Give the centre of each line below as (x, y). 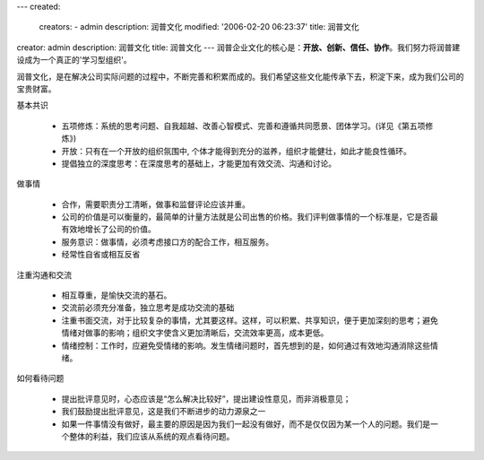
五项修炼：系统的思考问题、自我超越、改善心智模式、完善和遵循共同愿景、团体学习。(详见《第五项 (243, 126)
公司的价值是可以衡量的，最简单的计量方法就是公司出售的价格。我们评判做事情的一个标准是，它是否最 (250, 217)
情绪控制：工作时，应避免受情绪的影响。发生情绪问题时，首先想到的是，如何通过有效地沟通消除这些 (246, 345)
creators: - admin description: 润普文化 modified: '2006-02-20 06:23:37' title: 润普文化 (199, 27)
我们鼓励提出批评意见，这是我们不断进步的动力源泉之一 (164, 412)
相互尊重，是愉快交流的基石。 (117, 295)
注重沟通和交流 (44, 274)
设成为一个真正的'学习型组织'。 (74, 60)
